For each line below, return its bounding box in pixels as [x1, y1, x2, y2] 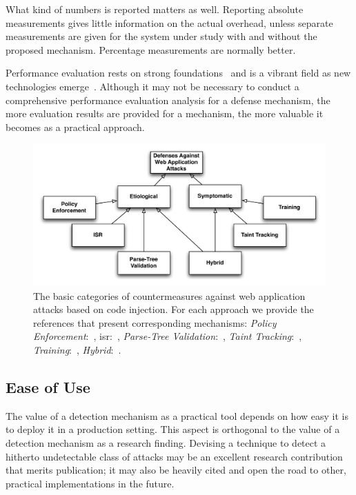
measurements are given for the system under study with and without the [6, 29, 317, 43]
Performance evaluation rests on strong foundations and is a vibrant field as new [6, 65, 351, 80]
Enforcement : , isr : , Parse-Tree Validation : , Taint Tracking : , [33, 329, 302, 343]
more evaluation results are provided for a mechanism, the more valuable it [6, 106, 324, 121]
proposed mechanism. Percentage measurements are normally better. [6, 42, 296, 57]
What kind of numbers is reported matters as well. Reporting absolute [6, 2, 304, 16]
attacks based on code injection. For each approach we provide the [33, 302, 314, 316]
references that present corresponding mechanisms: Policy [33, 315, 277, 330]
